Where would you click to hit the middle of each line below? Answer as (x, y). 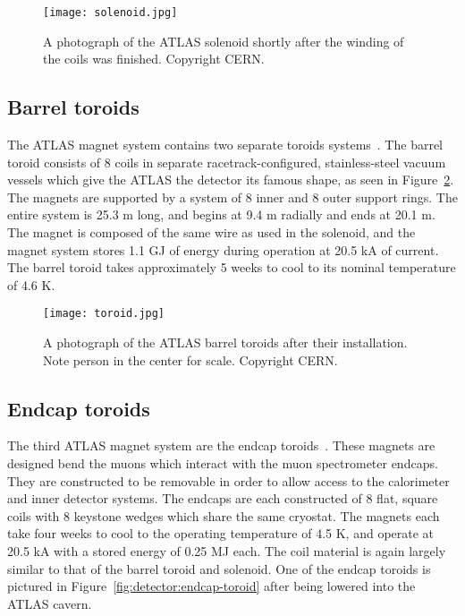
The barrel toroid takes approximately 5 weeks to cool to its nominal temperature (232, 267)
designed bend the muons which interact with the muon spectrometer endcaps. (223, 463)
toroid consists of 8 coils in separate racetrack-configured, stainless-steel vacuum (227, 162)
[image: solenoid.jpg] (110, 13)
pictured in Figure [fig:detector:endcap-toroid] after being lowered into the (211, 586)
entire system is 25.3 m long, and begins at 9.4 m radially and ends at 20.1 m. (221, 214)
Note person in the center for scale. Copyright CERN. (190, 359)
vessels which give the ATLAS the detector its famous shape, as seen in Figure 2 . (231, 180)
